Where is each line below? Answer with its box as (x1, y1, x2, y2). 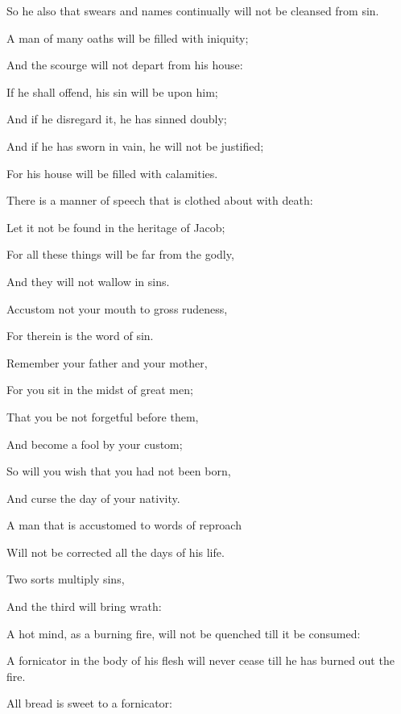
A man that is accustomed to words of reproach (6, 517, 242, 533)
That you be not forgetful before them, (6, 408, 199, 425)
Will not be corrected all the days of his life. (6, 543, 225, 560)
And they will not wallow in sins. (6, 272, 170, 289)
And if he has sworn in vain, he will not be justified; (6, 137, 264, 154)
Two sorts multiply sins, (6, 571, 125, 587)
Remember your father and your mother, (6, 354, 208, 371)
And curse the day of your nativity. (6, 489, 180, 506)
